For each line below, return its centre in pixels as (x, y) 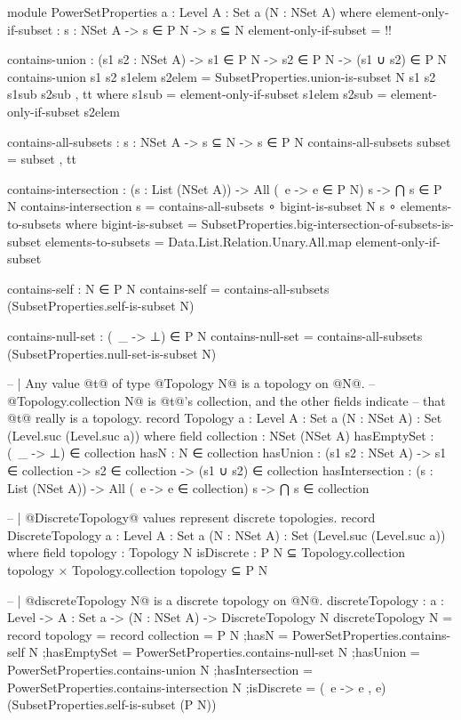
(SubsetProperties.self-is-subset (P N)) (112, 704)
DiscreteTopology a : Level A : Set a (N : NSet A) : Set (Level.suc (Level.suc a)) (227, 534)
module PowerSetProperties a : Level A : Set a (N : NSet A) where (190, 12)
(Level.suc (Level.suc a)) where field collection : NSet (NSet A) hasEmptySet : (221, 435)
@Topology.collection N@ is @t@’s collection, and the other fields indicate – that (227, 400)
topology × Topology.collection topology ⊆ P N (138, 570)
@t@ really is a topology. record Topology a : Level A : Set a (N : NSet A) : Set (225, 418)
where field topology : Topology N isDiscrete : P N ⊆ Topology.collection (206, 552)
